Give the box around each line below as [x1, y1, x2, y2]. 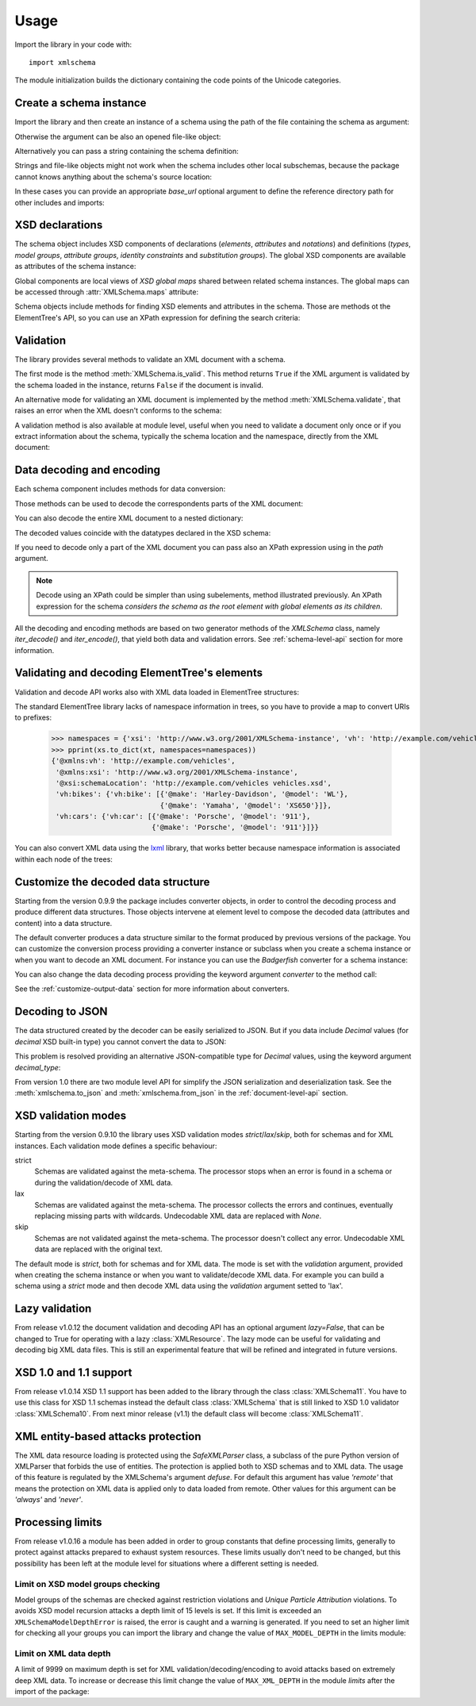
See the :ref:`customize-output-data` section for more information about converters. [14, 984, 290, 993]
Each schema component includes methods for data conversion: [14, 484, 226, 494]
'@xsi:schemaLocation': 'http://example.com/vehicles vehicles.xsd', [56, 778, 332, 787]
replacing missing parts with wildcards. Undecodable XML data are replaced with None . [34, 1211, 322, 1220]
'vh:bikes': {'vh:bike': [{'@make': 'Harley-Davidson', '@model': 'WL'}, [56, 790, 349, 799]
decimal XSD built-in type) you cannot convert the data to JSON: [14, 1036, 226, 1047]
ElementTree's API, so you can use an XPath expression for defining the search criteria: [14, 313, 301, 322]
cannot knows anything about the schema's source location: [14, 171, 213, 182]
